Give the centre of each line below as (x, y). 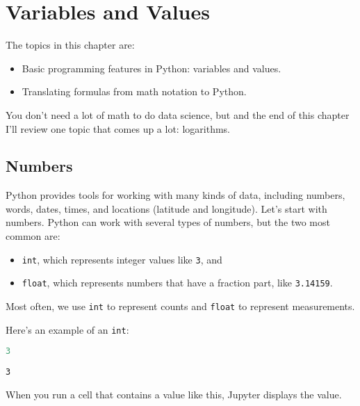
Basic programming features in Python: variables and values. (152, 68)
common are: (33, 236)
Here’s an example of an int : (67, 329)
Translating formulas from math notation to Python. (134, 91)
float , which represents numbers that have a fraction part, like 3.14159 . (177, 283)
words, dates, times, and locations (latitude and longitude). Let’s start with (166, 208)
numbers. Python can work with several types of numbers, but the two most (168, 222)
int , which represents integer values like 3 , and (122, 259)
